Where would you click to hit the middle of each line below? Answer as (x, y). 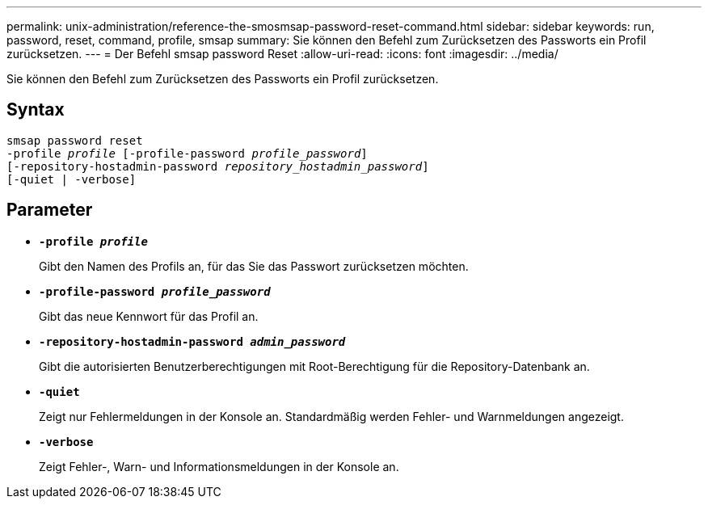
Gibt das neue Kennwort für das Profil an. (149, 316)
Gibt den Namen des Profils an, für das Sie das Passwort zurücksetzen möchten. (254, 266)
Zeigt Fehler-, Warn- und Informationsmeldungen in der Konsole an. (219, 466)
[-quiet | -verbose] (72, 179)
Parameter (50, 210)
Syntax (36, 110)
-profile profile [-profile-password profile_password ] (187, 153)
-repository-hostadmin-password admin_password (192, 341)
